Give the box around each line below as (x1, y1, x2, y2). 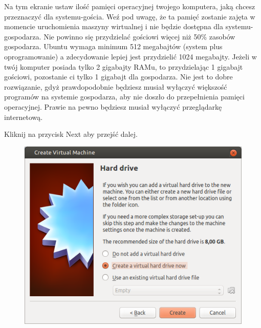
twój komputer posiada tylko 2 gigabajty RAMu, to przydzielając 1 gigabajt (4, 61, 243, 72)
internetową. (4, 111, 43, 122)
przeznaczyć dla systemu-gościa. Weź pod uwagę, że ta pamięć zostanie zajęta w (4, 11, 255, 22)
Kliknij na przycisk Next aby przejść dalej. (4, 129, 138, 139)
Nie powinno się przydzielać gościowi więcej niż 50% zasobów (43, 31, 235, 42)
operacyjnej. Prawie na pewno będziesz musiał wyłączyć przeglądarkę (4, 101, 222, 112)
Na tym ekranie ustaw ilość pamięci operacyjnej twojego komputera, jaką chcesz (4, 1, 255, 11)
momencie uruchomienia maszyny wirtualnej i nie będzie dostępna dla (4, 21, 224, 32)
